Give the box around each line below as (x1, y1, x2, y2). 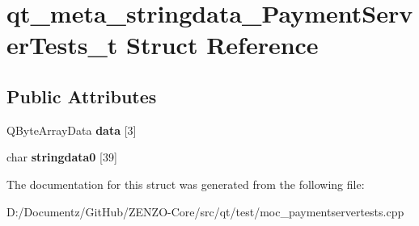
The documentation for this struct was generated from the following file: (6, 175, 365, 192)
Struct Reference (126, 28, 319, 61)
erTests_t (6, 28, 118, 61)
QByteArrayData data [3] (6, 121, 137, 138)
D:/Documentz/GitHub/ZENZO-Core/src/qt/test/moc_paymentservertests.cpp (6, 203, 404, 220)
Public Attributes (6, 83, 157, 108)
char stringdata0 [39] (6, 149, 117, 165)
